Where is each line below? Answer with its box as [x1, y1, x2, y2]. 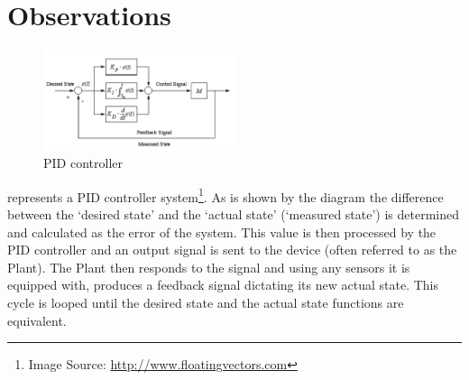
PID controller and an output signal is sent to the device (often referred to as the [7, 240, 457, 259]
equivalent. [7, 310, 67, 329]
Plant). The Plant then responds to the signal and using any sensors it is [7, 257, 410, 276]
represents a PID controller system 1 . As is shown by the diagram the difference [7, 184, 444, 206]
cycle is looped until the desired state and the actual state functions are [7, 292, 404, 311]
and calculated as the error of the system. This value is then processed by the [7, 222, 437, 241]
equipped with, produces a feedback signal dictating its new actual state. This [7, 275, 438, 294]
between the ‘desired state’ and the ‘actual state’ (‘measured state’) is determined [7, 204, 460, 223]
